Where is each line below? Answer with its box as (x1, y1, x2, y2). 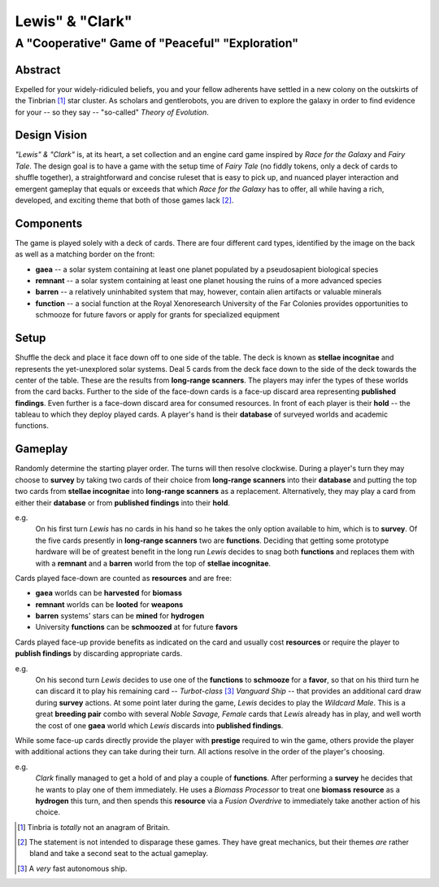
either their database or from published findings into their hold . (15, 497, 231, 508)
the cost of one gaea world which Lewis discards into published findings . (35, 720, 284, 730)
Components (15, 216, 83, 230)
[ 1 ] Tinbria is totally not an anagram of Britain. (17, 822, 171, 832)
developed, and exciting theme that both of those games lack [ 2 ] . (15, 195, 234, 205)
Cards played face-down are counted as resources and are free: (15, 573, 232, 583)
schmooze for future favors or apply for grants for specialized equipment (35, 310, 280, 320)
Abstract (15, 63, 61, 76)
